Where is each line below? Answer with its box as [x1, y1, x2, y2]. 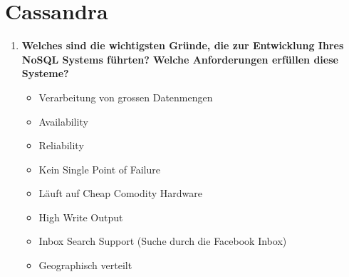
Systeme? [21, 66, 69, 81]
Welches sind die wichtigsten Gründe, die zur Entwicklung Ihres [21, 38, 344, 53]
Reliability [38, 138, 84, 153]
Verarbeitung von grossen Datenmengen [38, 89, 213, 104]
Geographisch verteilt [38, 258, 132, 273]
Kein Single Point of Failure [38, 161, 161, 176]
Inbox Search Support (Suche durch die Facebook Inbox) [38, 233, 287, 248]
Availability [38, 114, 88, 129]
